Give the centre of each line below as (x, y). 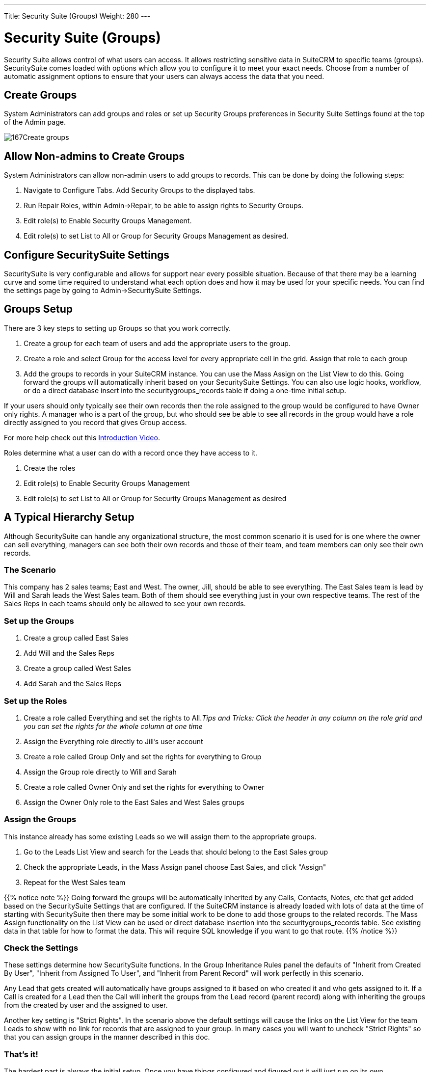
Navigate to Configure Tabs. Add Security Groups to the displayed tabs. (139, 190)
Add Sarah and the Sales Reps (73, 684)
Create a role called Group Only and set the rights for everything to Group (143, 756)
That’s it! (21, 1054)
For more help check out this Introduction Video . (82, 437)
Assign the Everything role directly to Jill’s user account (113, 741)
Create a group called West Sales (77, 669)
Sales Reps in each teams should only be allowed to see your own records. (125, 604)
